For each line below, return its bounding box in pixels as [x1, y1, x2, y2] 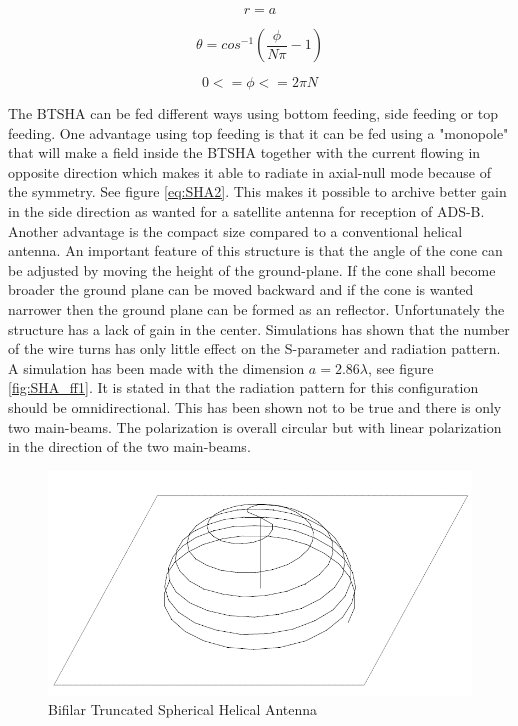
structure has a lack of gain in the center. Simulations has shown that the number [8, 318, 510, 339]
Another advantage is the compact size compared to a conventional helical [8, 220, 463, 241]
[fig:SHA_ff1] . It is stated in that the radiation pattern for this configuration [8, 377, 479, 398]
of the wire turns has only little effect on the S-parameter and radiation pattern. [8, 338, 501, 359]
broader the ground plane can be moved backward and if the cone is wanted [8, 279, 474, 300]
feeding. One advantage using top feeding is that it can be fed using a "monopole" [8, 122, 509, 143]
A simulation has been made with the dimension [8, 357, 305, 378]
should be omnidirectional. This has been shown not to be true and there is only [8, 396, 502, 417]
